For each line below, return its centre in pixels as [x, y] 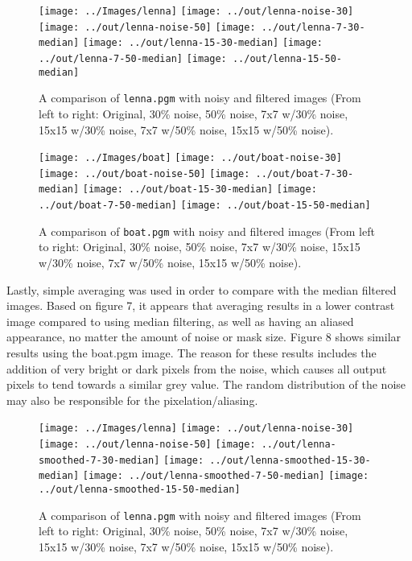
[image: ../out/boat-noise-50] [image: [144, 173]
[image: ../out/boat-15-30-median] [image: [200, 190]
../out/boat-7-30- [305, 173]
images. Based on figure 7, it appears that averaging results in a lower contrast [201, 305]
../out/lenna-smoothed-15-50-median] [140, 489]
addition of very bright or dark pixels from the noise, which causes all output [197, 368]
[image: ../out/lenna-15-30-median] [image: [202, 43]
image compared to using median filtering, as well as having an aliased [180, 321]
